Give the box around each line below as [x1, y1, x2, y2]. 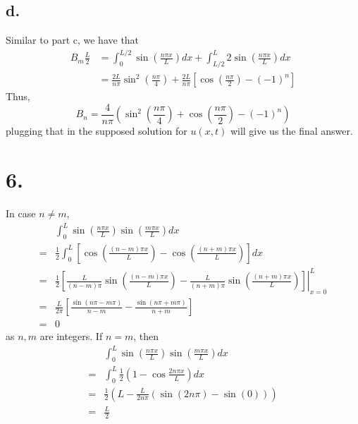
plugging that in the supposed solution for [6, 123, 187, 138]
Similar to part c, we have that [6, 32, 140, 47]
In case [6, 205, 36, 220]
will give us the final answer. [230, 123, 353, 138]
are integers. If [39, 329, 103, 344]
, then [133, 329, 159, 344]
